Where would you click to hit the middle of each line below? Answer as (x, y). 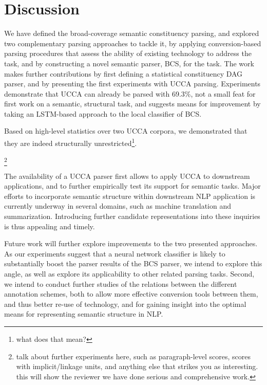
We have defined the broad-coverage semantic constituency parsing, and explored (132, 33)
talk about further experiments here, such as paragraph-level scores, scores (133, 356)
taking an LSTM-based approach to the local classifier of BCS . (103, 113)
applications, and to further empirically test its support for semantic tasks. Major (132, 186)
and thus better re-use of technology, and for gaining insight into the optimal (125, 304)
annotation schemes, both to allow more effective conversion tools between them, (131, 294)
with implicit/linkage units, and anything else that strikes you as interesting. (137, 366)
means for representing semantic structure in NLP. (84, 314)
